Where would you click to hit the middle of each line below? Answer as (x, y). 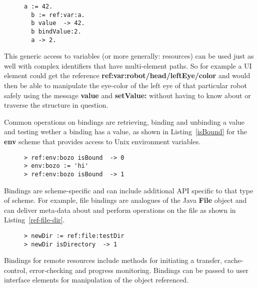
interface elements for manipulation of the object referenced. (96, 280)
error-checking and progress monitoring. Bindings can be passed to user (139, 270)
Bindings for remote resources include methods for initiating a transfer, (113, 260)
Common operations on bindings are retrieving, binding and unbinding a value (124, 121)
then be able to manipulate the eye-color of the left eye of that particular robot (125, 85)
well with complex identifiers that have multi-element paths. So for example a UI (128, 65)
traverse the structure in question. (56, 105)
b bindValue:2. (56, 31)
